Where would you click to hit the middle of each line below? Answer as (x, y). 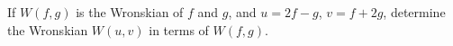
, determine (414, 12)
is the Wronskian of (130, 12)
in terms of (179, 29)
